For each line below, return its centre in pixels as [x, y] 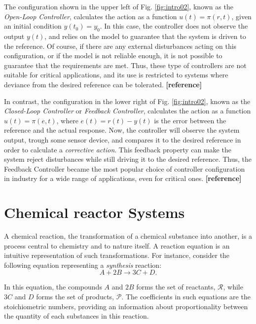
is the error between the [190, 120]
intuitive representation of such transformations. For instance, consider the [117, 255]
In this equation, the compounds [53, 287]
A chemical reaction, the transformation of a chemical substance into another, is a [128, 236]
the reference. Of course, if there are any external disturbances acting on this [120, 46]
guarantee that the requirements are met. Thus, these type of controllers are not [125, 65]
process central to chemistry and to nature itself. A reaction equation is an [117, 245]
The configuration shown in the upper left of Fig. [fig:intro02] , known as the [119, 6]
